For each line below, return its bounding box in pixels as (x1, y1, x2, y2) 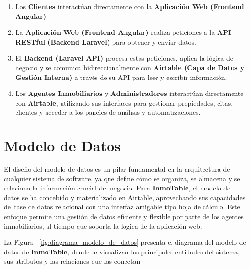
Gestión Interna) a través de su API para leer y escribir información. (15, 72, 227, 82)
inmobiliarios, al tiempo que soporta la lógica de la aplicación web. (4, 221, 202, 231)
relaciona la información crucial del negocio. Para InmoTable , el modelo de (4, 183, 231, 193)
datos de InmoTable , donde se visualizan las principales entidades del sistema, (4, 246, 240, 256)
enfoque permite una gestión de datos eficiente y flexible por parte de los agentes (4, 211, 244, 222)
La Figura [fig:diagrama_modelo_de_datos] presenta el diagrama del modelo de (4, 237, 246, 247)
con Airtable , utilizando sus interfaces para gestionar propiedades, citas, (15, 97, 233, 108)
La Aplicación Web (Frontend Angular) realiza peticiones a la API (15, 27, 232, 37)
